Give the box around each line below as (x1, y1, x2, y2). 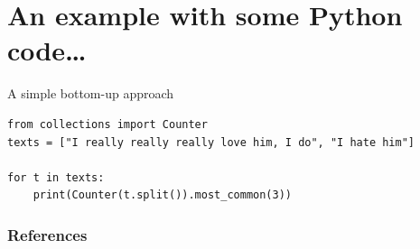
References (7, 223, 88, 245)
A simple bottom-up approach (7, 84, 174, 103)
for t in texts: (7, 171, 105, 184)
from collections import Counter (7, 117, 208, 131)
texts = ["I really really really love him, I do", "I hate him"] (7, 135, 415, 149)
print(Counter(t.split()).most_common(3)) (33, 189, 292, 202)
